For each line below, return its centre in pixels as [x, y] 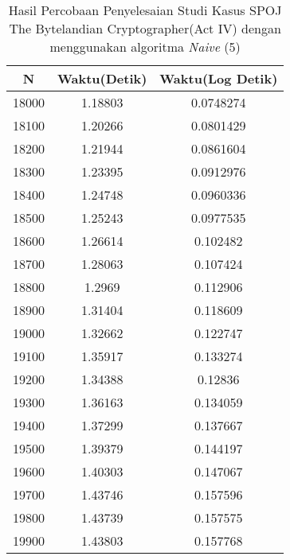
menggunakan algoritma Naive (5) [145, 47]
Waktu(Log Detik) [219, 78]
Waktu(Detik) [102, 78]
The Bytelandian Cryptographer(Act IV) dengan [145, 28]
